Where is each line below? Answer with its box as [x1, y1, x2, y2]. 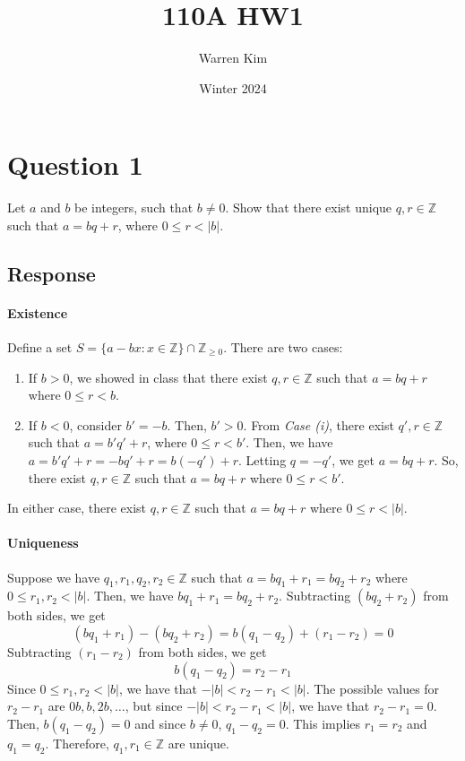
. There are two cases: [223, 338, 343, 357]
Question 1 [7, 146, 143, 183]
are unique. [168, 733, 229, 752]
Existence [7, 303, 68, 322]
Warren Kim [198, 48, 268, 67]
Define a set [7, 338, 73, 357]
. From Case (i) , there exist [243, 415, 394, 434]
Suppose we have [7, 567, 100, 586]
